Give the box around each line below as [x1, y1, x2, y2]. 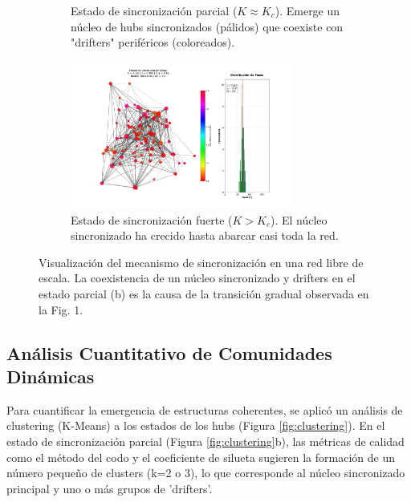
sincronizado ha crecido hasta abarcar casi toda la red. [71, 227, 339, 244]
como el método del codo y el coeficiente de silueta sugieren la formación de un [6, 448, 395, 465]
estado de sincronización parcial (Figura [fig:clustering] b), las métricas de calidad [6, 432, 405, 449]
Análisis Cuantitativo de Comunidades [6, 340, 332, 365]
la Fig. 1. [39, 301, 83, 318]
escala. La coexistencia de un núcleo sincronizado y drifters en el [39, 269, 356, 286]
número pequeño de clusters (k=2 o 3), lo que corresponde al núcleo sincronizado [6, 464, 405, 481]
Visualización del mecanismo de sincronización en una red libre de [39, 253, 364, 270]
